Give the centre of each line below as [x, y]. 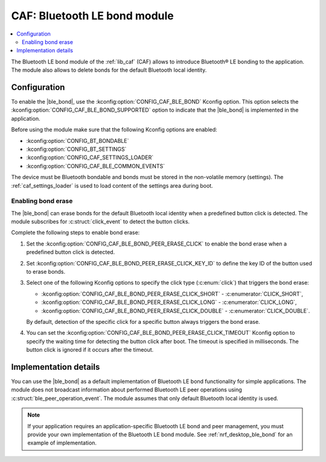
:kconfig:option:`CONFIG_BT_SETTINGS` [76, 149]
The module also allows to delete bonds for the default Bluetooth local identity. [109, 70]
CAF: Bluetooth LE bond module [93, 16]
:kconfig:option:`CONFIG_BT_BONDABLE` [78, 141]
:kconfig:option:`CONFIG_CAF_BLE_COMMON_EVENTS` [96, 166]
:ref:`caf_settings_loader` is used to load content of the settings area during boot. [112, 185]
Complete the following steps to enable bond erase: [75, 233]
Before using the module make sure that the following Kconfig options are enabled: [114, 130]
